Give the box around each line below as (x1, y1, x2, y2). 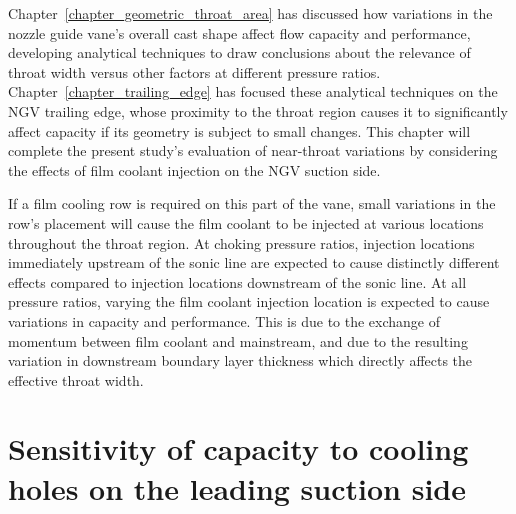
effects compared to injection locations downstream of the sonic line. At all (8, 271, 467, 292)
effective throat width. (8, 369, 144, 390)
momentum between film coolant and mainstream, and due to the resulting (8, 330, 468, 351)
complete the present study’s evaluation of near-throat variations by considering (8, 140, 498, 161)
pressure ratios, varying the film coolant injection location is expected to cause (8, 291, 490, 312)
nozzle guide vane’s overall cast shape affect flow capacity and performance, (8, 22, 471, 43)
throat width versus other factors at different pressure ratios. (8, 61, 381, 82)
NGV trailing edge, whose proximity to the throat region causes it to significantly (8, 100, 508, 121)
